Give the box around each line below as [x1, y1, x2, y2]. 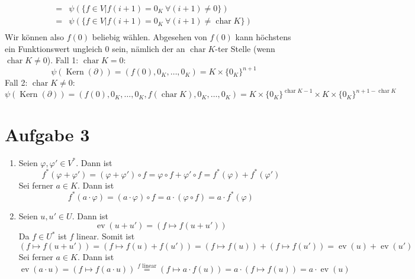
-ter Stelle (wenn [215, 42, 275, 54]
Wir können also [5, 31, 65, 43]
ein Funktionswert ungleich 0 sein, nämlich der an [5, 42, 185, 54]
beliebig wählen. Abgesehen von [92, 31, 207, 43]
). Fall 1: [47, 54, 79, 66]
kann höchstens [235, 31, 291, 43]
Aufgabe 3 [5, 122, 90, 146]
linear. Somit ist [76, 230, 135, 242]
